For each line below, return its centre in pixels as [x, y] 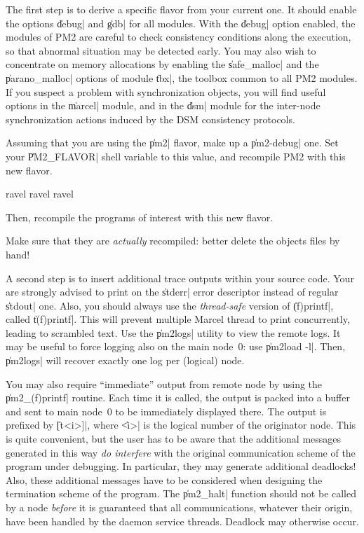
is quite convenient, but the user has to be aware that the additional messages [174, 439]
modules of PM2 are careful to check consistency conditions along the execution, [178, 37]
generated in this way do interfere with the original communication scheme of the [181, 452]
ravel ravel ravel [40, 194]
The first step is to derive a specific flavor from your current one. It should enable [181, 9]
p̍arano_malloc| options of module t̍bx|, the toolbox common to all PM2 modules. [182, 77]
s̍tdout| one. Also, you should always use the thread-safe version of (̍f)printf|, [170, 305]
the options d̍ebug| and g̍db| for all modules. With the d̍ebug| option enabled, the [181, 23]
